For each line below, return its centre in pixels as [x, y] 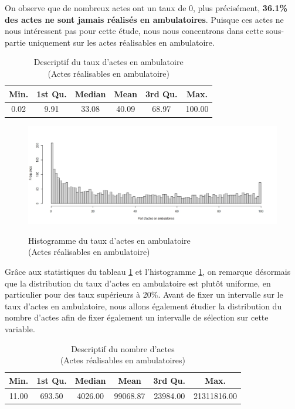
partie [15, 42]
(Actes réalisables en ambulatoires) [123, 360]
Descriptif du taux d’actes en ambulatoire [108, 62]
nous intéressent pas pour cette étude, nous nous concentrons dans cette [134, 31]
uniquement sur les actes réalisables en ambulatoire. [121, 42]
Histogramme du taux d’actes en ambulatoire [109, 240]
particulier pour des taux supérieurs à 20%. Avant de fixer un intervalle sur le [144, 294]
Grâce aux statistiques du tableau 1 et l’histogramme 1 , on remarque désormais [148, 271]
